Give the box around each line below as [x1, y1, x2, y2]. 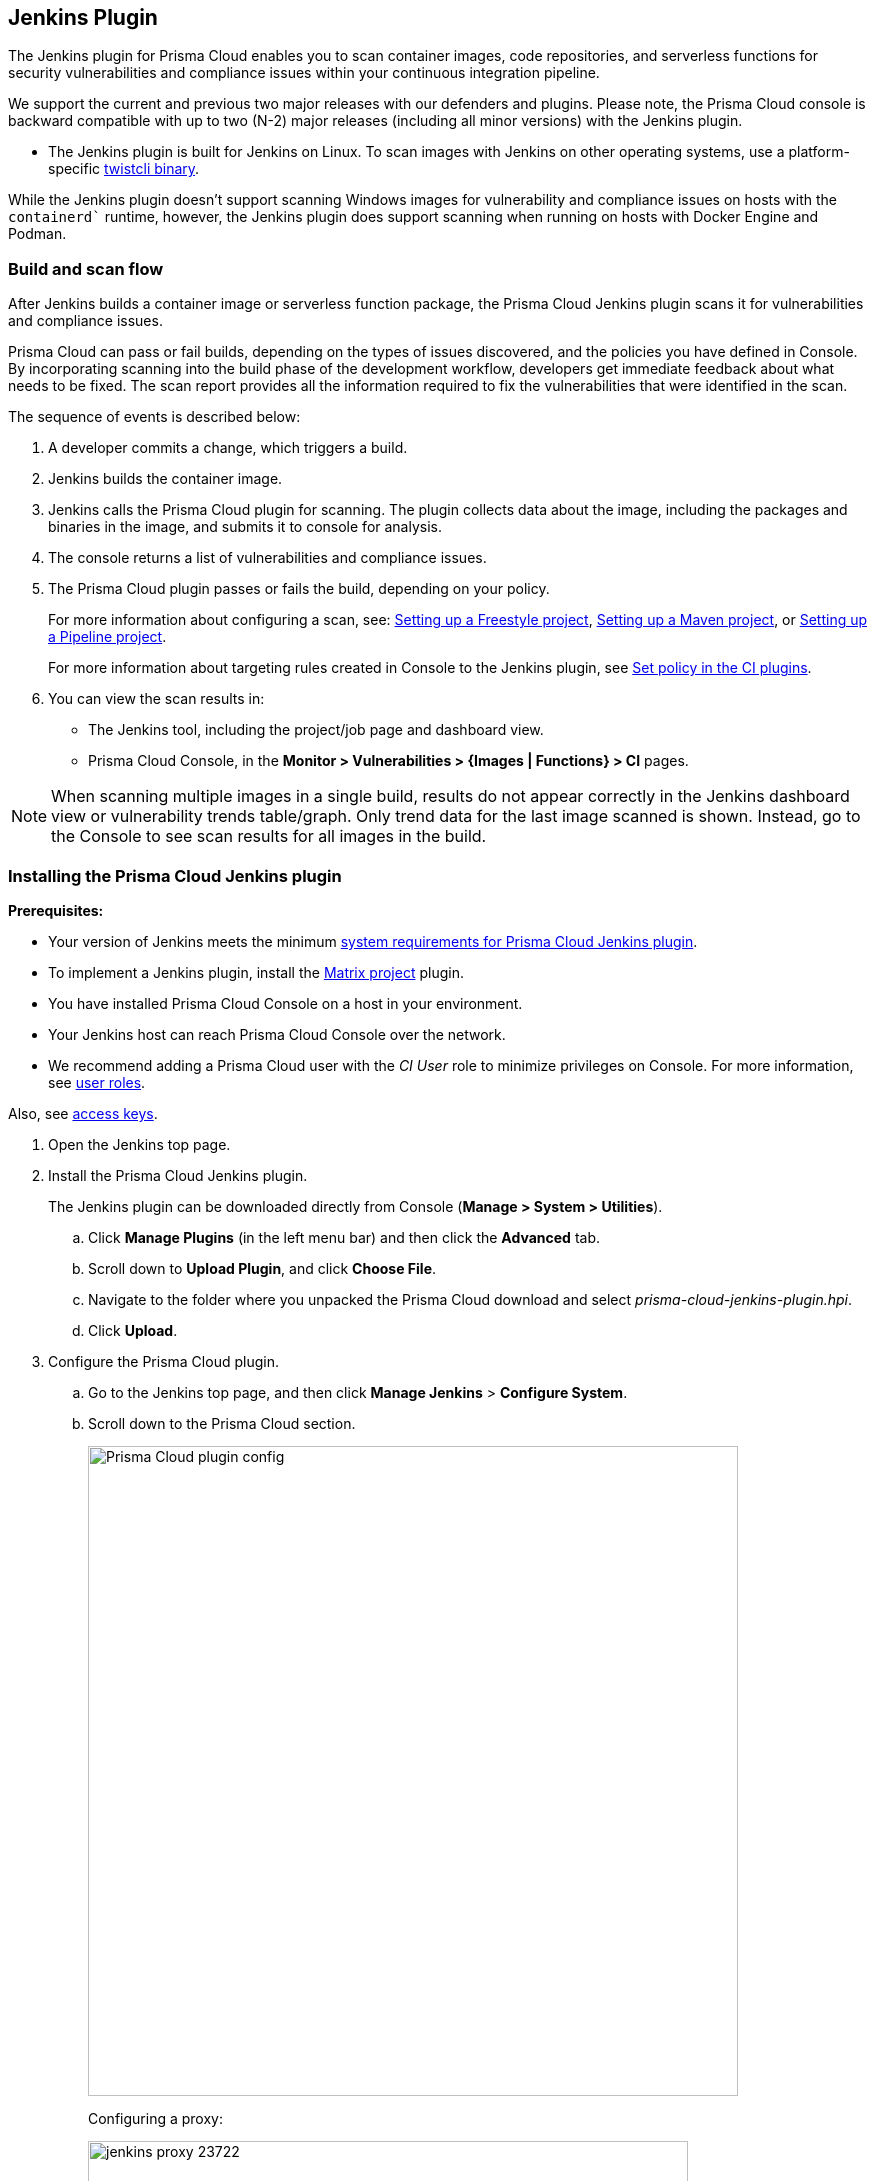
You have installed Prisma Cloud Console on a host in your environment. [48, 994, 523, 1012]
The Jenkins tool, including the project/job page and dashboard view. [88, 721, 544, 739]
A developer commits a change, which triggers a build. [48, 439, 408, 457]
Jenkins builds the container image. [48, 470, 283, 488]
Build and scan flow [8, 258, 164, 279]
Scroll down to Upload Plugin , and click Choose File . [88, 1259, 437, 1277]
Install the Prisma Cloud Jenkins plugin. [48, 1166, 308, 1184]
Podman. [8, 225, 67, 243]
